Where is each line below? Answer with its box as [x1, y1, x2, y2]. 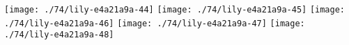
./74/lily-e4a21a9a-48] [4, 30, 114, 40]
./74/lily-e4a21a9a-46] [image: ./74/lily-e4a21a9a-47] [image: [4, 18, 305, 28]
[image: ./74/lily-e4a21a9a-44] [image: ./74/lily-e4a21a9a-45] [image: [4, 5, 345, 15]
